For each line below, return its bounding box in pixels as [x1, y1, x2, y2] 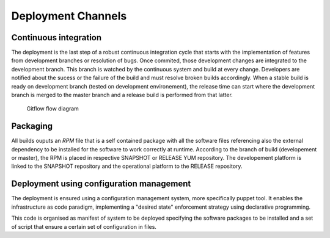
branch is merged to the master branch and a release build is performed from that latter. [11, 92, 233, 99]
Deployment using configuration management [11, 179, 191, 189]
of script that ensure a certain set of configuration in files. [11, 223, 157, 230]
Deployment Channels [11, 9, 127, 23]
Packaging [11, 121, 53, 131]
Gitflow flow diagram [26, 105, 79, 112]
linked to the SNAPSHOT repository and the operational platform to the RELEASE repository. [11, 162, 243, 170]
